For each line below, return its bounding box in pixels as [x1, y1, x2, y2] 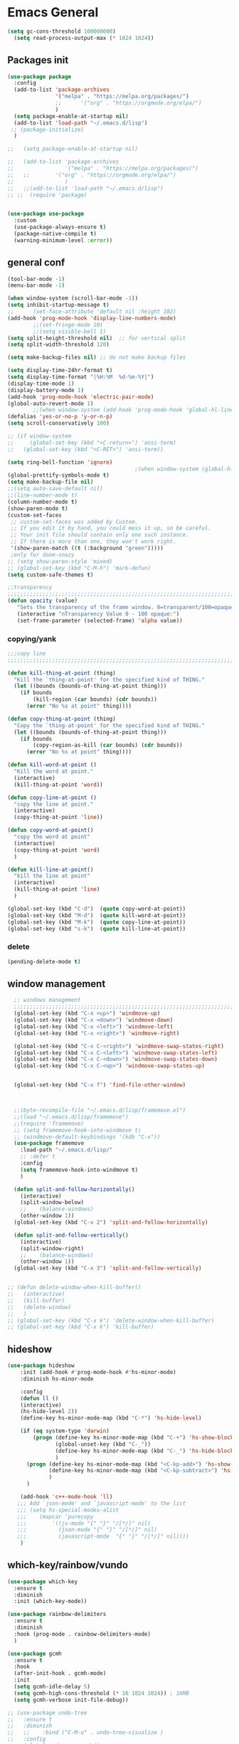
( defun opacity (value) [7, 597, 78, 605]
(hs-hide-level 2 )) [20, 1408, 78, 1415]
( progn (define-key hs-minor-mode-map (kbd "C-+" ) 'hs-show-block [33, 1434, 234, 1442]
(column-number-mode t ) [7, 498, 78, 505]
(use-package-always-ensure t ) [14, 223, 107, 231]
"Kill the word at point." [14, 768, 94, 776]
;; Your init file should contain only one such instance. [10, 532, 190, 539]
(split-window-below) [20, 1199, 84, 1206]
